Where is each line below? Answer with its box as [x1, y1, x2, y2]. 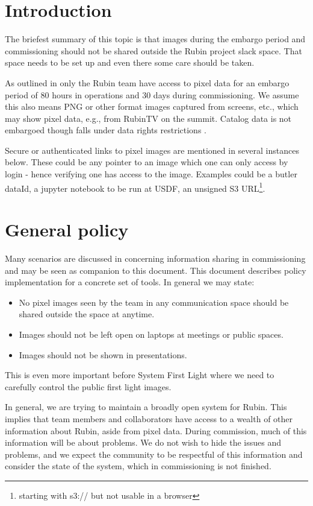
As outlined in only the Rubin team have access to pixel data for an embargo [5, 76, 290, 89]
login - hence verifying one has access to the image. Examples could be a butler [5, 168, 297, 180]
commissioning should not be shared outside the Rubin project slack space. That [5, 44, 302, 57]
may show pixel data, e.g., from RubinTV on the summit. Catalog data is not [5, 112, 292, 124]
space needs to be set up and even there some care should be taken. [5, 56, 255, 69]
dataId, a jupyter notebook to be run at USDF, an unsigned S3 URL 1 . [5, 180, 265, 194]
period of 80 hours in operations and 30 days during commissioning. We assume [5, 88, 299, 101]
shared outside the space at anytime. [19, 308, 155, 320]
